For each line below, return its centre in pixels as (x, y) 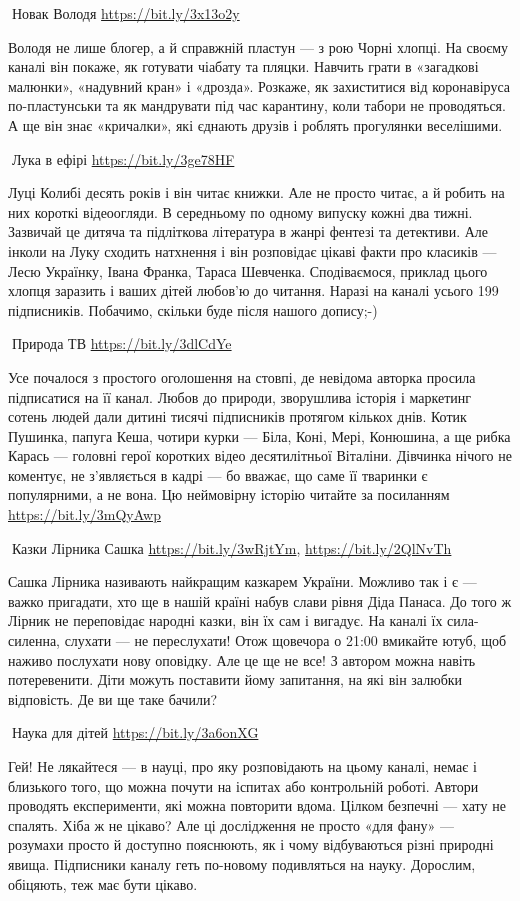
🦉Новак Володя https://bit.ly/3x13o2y (124, 13)
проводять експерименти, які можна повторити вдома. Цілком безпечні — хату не (257, 805)
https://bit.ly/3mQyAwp (84, 514)
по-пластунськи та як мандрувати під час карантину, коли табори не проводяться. (257, 105)
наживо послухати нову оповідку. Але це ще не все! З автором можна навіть (242, 659)
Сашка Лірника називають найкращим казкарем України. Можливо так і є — (242, 581)
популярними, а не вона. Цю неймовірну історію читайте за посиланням (229, 494)
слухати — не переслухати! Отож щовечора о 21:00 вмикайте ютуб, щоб (285, 640)
